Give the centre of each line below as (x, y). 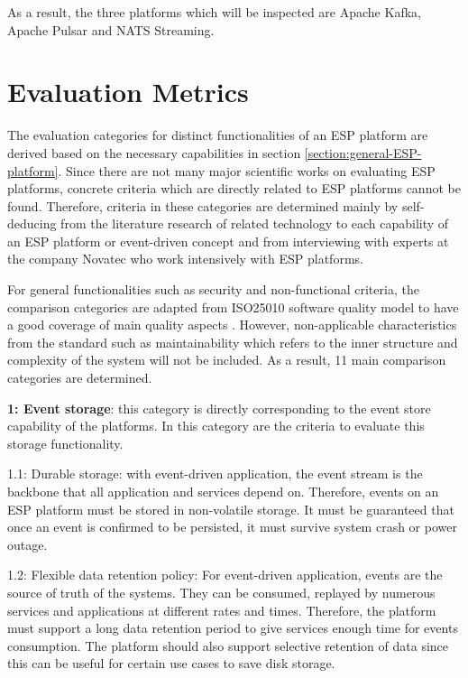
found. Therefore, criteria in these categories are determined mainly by (203, 205)
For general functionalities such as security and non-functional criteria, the (213, 289)
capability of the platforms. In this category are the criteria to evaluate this (216, 426)
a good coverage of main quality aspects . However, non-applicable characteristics (232, 325)
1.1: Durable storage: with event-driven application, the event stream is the (215, 474)
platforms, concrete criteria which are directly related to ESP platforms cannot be (234, 188)
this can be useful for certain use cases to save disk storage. (171, 663)
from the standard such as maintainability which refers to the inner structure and (233, 342)
